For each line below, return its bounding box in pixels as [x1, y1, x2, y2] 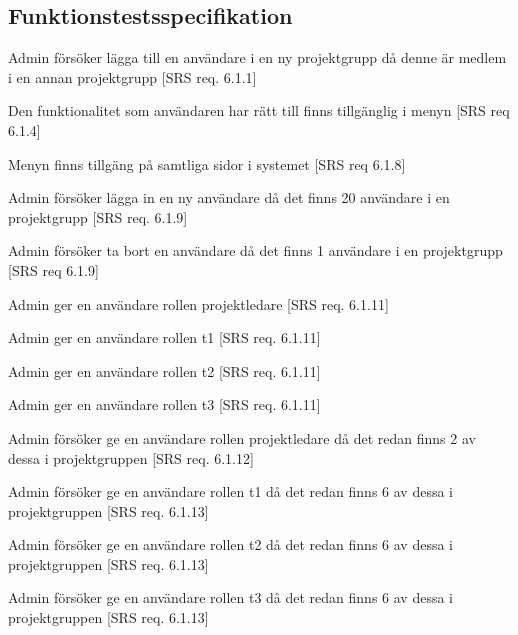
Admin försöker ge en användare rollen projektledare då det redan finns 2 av [8, 427, 476, 448]
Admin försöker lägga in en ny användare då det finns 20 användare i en [8, 187, 450, 208]
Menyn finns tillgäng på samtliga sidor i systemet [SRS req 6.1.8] [8, 153, 406, 174]
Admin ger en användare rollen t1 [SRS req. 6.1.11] [8, 327, 321, 348]
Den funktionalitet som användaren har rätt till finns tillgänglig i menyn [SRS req [8, 100, 510, 121]
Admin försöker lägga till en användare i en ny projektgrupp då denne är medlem [8, 47, 507, 68]
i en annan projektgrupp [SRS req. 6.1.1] [8, 66, 257, 87]
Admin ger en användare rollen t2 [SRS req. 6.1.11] [8, 360, 321, 381]
